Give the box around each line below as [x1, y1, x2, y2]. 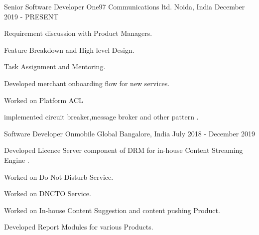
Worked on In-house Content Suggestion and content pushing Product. [4, 205, 220, 215]
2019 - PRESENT [4, 11, 59, 21]
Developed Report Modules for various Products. [4, 222, 153, 232]
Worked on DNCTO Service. [4, 188, 91, 199]
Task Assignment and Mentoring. [4, 61, 106, 72]
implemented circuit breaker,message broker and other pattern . [4, 112, 199, 122]
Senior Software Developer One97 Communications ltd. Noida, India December [4, 1, 245, 11]
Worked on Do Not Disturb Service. [4, 171, 114, 182]
